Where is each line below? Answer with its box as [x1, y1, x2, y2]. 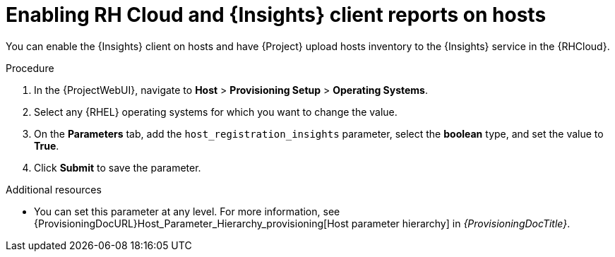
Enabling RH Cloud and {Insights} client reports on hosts [6, 3, 547, 27]
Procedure [6, 61, 54, 74]
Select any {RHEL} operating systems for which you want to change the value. [34, 105, 398, 118]
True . [34, 139, 59, 152]
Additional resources [6, 183, 102, 196]
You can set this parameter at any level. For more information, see [34, 205, 340, 217]
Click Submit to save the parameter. [34, 161, 201, 174]
